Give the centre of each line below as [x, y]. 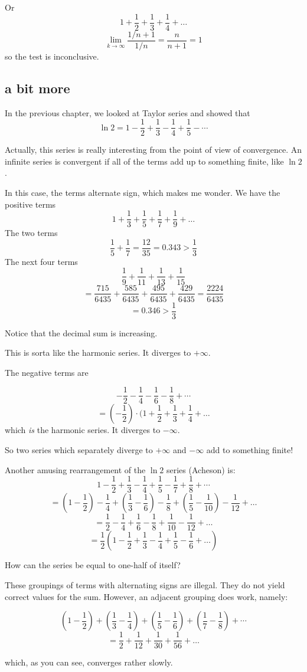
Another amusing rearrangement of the [75, 469]
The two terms [31, 233]
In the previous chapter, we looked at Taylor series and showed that [128, 112]
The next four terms [41, 261]
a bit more [37, 88]
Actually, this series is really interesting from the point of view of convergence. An [153, 150]
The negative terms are [47, 372]
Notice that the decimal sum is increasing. [81, 332]
